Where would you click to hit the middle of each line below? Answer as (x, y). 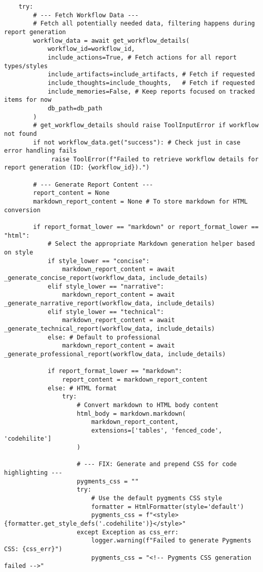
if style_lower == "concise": (98, 261)
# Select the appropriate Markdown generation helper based (151, 244)
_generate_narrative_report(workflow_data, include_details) (110, 303)
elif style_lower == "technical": (106, 312)
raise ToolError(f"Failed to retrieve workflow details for (155, 159)
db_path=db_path (75, 108)
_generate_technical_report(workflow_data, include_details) (110, 328)
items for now (28, 100)
